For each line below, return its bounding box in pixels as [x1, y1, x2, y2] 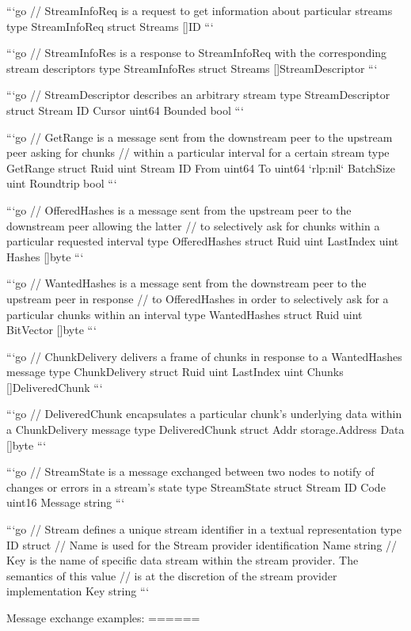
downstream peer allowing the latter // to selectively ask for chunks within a [6, 217, 380, 234]
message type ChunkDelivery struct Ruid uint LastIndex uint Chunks [6, 363, 344, 380]
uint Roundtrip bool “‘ [6, 175, 117, 192]
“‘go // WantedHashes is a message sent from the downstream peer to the [6, 275, 367, 291]
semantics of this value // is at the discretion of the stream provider [6, 567, 337, 583]
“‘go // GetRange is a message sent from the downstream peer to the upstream [6, 128, 393, 145]
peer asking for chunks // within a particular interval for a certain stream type [6, 144, 390, 161]
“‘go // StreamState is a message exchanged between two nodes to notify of [6, 463, 375, 480]
